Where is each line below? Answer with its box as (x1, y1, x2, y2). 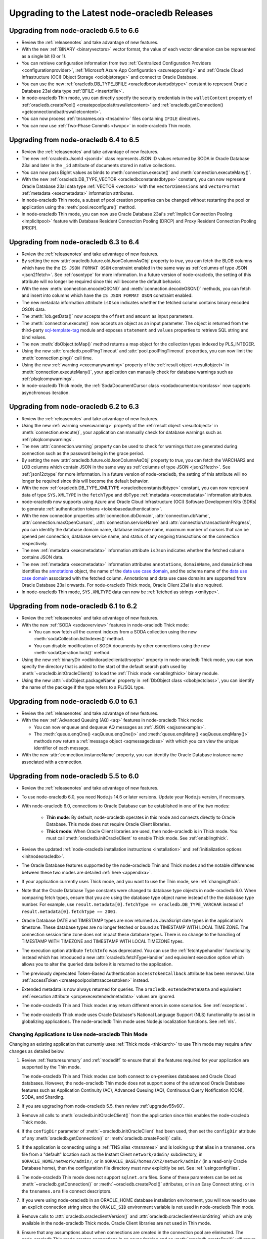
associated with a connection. (21, 759, 83, 765)
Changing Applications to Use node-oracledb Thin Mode (9, 1031, 148, 1038)
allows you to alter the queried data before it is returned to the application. (21, 961, 173, 967)
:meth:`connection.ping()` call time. (21, 355, 93, 361)
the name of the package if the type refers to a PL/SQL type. (21, 684, 145, 690)
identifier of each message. (34, 745, 90, 751)
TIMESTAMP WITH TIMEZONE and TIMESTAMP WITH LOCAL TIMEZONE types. (21, 938, 184, 944)
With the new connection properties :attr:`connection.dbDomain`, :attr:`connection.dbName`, (21, 513, 210, 519)
